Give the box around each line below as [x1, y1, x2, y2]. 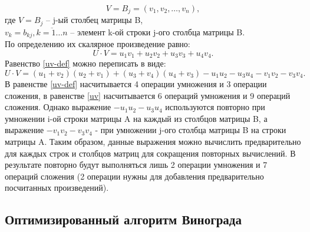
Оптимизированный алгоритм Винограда [5, 210, 242, 228]
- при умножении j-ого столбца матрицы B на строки [95, 124, 286, 136]
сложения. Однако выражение [5, 101, 111, 113]
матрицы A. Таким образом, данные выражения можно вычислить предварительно [5, 135, 301, 147]
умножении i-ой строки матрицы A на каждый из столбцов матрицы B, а [5, 112, 268, 124]
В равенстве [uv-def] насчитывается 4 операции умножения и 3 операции [5, 78, 267, 90]
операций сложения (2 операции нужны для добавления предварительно [5, 170, 264, 182]
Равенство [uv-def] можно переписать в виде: [5, 57, 166, 69]
